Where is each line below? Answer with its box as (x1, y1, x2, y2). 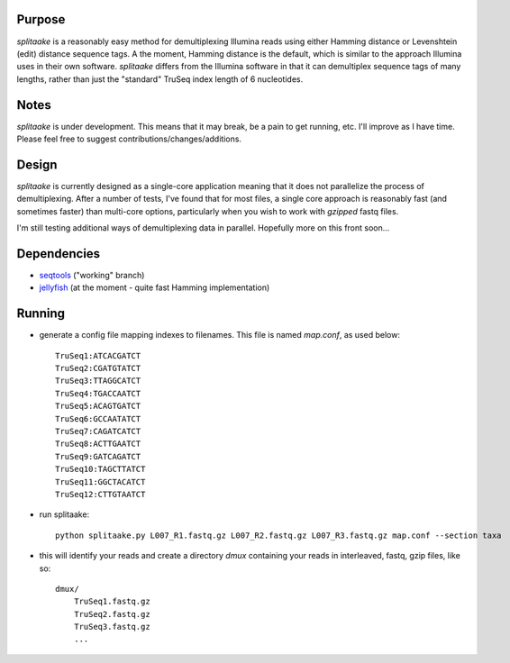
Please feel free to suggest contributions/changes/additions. (16, 133, 242, 144)
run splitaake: (39, 509, 90, 520)
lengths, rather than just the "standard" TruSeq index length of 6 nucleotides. (16, 73, 304, 85)
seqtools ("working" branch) (39, 269, 145, 280)
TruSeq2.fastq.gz (73, 609, 150, 619)
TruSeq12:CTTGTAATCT (55, 489, 146, 499)
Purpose (16, 12, 66, 27)
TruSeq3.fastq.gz (73, 622, 150, 632)
